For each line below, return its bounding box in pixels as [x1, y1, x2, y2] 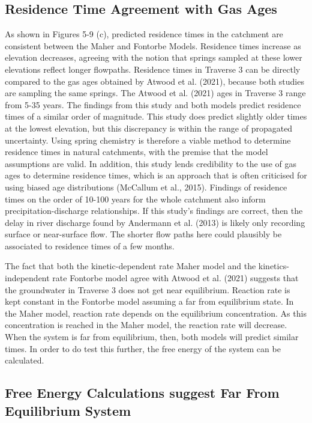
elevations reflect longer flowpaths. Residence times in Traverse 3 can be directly [5, 62, 301, 75]
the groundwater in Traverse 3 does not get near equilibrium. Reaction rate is [5, 283, 290, 296]
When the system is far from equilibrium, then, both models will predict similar [5, 330, 299, 343]
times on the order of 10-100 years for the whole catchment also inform [5, 192, 266, 205]
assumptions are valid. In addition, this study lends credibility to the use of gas [5, 157, 297, 169]
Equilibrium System [5, 401, 131, 419]
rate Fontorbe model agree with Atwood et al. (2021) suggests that [52, 272, 299, 284]
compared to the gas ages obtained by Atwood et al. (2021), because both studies [5, 75, 304, 87]
